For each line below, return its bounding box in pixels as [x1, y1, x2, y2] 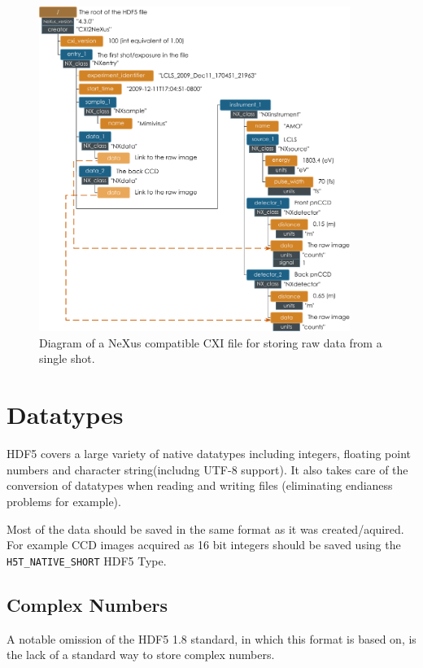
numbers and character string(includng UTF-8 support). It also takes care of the [7, 461, 408, 478]
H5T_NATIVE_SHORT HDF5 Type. [7, 552, 167, 569]
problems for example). [7, 492, 121, 509]
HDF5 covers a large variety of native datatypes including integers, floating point [7, 445, 412, 462]
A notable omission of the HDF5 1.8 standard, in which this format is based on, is [7, 630, 416, 647]
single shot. [39, 350, 95, 367]
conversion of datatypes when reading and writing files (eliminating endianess [7, 477, 393, 494]
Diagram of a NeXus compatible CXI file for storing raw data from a [39, 334, 382, 351]
